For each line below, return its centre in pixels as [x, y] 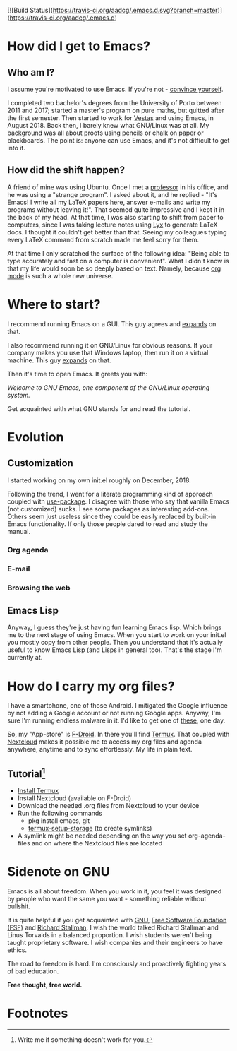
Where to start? [54, 304]
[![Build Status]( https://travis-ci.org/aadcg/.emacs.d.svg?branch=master [113, 10]
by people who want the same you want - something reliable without [107, 899]
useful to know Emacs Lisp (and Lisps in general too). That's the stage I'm [115, 650]
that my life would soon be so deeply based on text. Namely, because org [114, 268]
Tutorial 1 [26, 773]
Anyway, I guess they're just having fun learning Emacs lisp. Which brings [115, 627]
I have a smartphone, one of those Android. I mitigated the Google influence [117, 706]
